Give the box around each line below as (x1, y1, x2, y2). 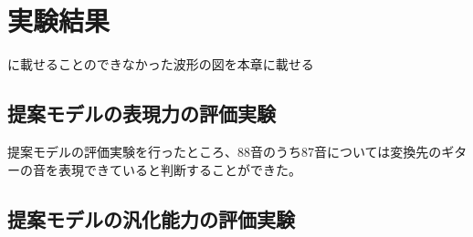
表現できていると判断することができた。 (58, 160, 301, 179)
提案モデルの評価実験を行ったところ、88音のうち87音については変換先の (7, 141, 442, 160)
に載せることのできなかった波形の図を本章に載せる (7, 55, 314, 74)
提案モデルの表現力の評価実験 (7, 99, 276, 128)
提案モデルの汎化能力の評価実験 (7, 204, 295, 232)
